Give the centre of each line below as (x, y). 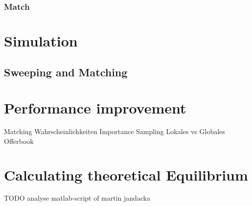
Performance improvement (95, 108)
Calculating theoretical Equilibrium (126, 174)
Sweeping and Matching (66, 72)
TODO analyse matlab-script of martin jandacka (77, 198)
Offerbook (19, 141)
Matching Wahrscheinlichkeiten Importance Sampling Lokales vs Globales (115, 131)
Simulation (41, 41)
